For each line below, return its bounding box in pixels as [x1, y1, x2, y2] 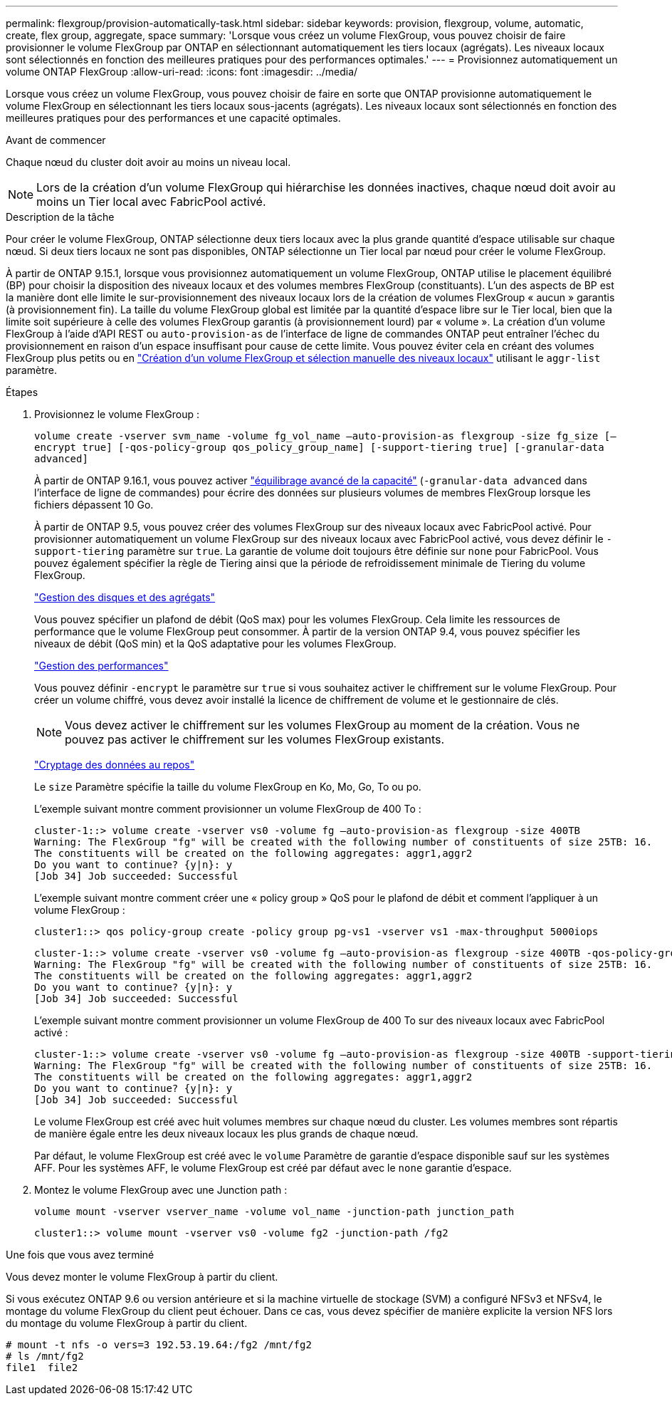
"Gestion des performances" [34, 660, 169, 672]
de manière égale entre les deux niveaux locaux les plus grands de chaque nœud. [34, 1127, 419, 1140]
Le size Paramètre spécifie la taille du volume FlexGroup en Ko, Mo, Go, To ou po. [34, 781, 421, 793]
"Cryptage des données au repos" [34, 759, 195, 771]
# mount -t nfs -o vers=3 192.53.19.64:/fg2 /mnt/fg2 [6, 1339, 312, 1350]
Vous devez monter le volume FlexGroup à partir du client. [6, 1271, 278, 1283]
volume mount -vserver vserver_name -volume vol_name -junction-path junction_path [34, 1206, 515, 1217]
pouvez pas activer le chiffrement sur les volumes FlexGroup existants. [65, 732, 445, 746]
